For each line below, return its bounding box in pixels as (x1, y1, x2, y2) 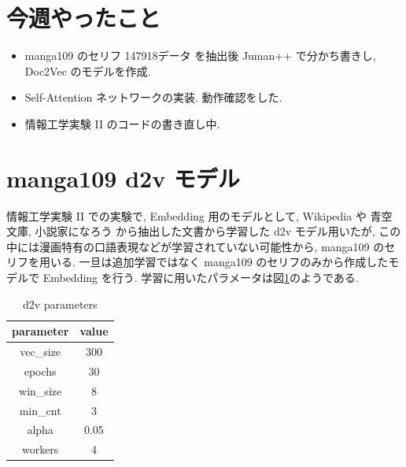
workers (21, 441, 59, 458)
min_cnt (19, 402, 61, 418)
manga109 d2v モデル (6, 161, 240, 194)
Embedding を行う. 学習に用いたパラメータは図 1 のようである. (42, 269, 359, 285)
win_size (19, 382, 62, 398)
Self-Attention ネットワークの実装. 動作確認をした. (24, 89, 282, 106)
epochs (24, 362, 57, 379)
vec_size (20, 343, 61, 360)
